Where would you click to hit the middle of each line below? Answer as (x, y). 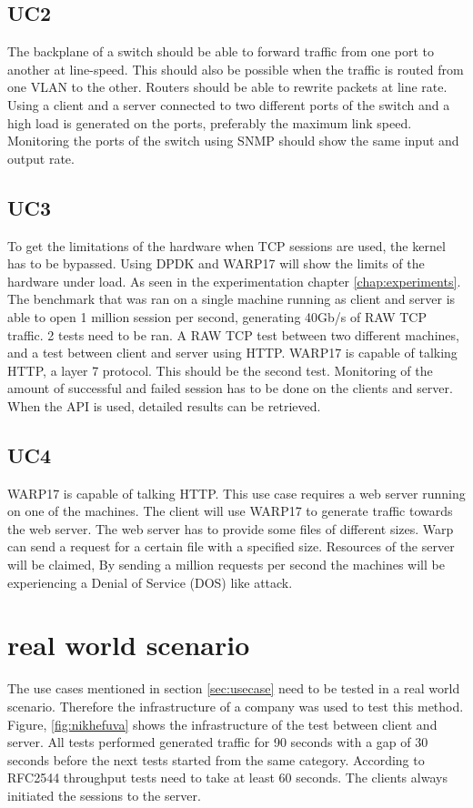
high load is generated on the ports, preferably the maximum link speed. (210, 122)
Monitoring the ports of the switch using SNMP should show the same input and (233, 141)
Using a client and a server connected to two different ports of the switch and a (229, 104)
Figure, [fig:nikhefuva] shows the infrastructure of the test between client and (222, 724)
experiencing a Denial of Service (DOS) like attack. (150, 582)
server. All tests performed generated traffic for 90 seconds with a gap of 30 (218, 742)
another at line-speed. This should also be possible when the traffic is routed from (236, 69)
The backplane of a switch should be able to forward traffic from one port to (221, 51)
